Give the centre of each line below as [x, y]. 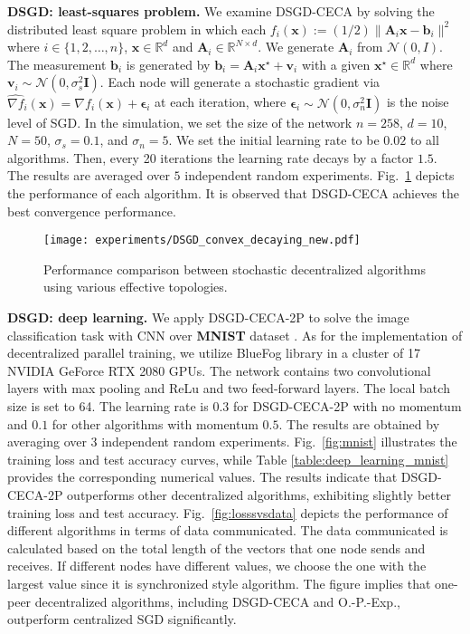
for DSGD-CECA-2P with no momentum [348, 405]
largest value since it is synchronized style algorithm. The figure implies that [219, 583]
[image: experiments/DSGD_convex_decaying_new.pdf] [202, 240]
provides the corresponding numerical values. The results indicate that [202, 477]
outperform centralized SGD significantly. [122, 619]
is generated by [168, 64]
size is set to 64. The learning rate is [108, 405]
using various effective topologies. [136, 287]
